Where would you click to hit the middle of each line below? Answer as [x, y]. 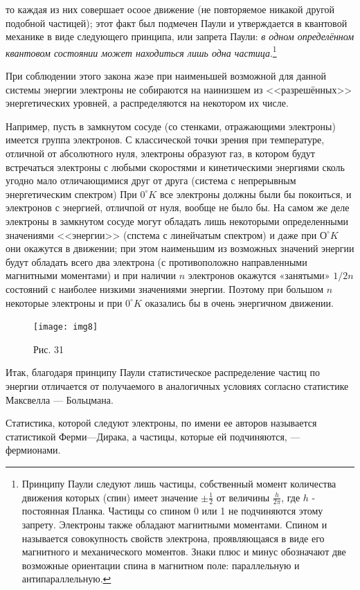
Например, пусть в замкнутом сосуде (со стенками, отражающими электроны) [171, 126]
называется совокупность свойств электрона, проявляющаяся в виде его [173, 538]
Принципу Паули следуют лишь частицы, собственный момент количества [179, 483]
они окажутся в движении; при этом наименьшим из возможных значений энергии [180, 248]
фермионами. [33, 450]
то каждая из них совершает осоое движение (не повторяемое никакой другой [170, 9]
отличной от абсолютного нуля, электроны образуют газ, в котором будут [160, 153]
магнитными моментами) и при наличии [91, 275]
